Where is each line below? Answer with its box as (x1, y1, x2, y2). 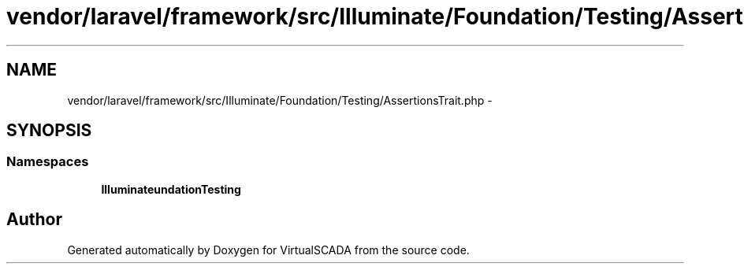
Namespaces (6, 153, 89, 170)
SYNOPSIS (6, 120, 92, 141)
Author (6, 209, 62, 230)
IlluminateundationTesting (101, 182, 241, 196)
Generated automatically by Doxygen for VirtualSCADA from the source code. (67, 242, 470, 257)
